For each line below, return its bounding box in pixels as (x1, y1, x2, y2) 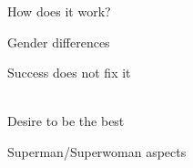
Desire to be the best (7, 111, 125, 131)
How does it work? (7, 2, 111, 20)
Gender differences (7, 32, 110, 51)
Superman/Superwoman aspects (7, 142, 187, 161)
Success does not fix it (7, 63, 131, 82)
